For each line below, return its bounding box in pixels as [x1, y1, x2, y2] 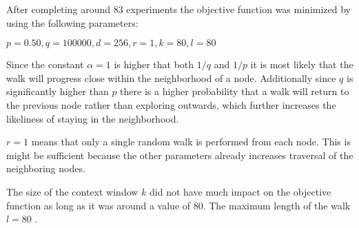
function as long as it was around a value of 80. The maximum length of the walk [6, 198, 351, 212]
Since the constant [6, 57, 84, 72]
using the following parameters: [6, 15, 139, 30]
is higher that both [114, 57, 194, 72]
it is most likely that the [250, 57, 353, 72]
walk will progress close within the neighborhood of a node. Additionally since [6, 70, 336, 85]
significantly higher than [6, 84, 109, 99]
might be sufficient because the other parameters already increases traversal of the [6, 147, 353, 162]
